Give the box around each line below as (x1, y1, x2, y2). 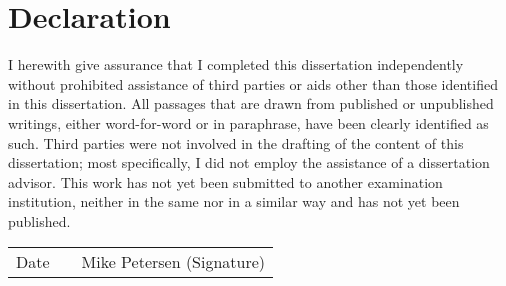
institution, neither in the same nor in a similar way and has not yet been (8, 191, 460, 212)
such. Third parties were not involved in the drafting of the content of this (8, 132, 464, 153)
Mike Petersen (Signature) (81, 250, 266, 274)
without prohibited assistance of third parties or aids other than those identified (8, 73, 498, 94)
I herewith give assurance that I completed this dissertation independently (8, 54, 464, 75)
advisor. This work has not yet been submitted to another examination (8, 171, 443, 192)
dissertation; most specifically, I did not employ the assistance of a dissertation (8, 152, 490, 173)
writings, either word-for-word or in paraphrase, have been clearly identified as (8, 112, 489, 133)
